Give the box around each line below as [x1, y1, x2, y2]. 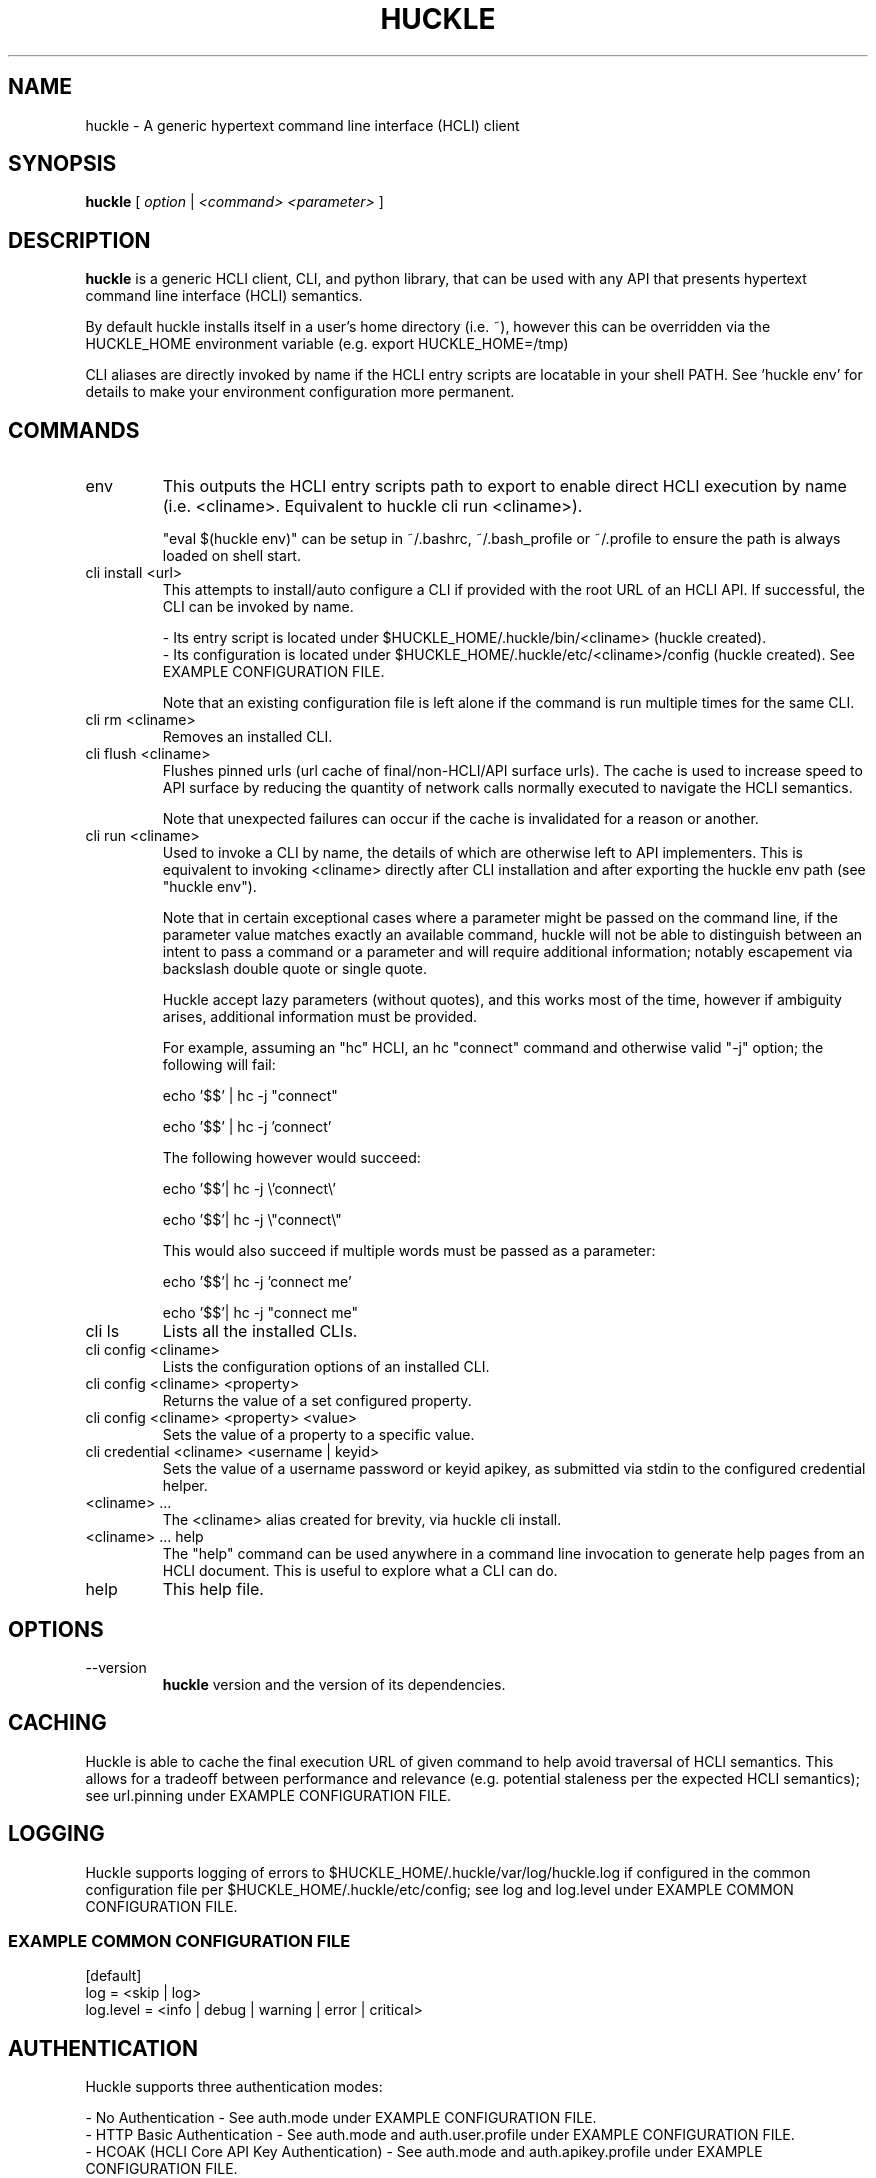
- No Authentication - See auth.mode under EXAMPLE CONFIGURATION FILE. [85, 2109, 597, 2127]
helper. [162, 1477, 208, 1495]
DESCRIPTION [8, 227, 151, 253]
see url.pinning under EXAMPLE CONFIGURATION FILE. [85, 1786, 452, 1804]
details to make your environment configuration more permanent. [85, 383, 515, 401]
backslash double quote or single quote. [162, 960, 428, 978]
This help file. [162, 1579, 264, 1600]
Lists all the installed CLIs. [162, 1321, 358, 1342]
